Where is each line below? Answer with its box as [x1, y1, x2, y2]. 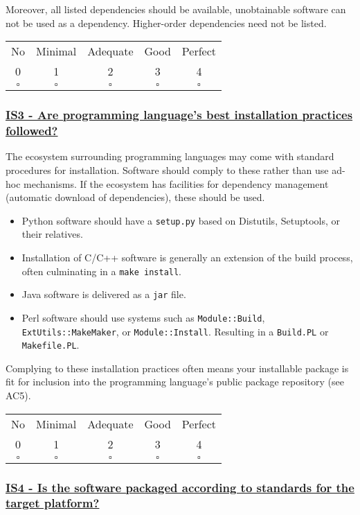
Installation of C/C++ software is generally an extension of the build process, [21, 250, 353, 264]
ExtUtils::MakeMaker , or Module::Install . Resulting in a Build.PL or [21, 324, 329, 338]
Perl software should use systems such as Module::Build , [21, 310, 265, 324]
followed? [6, 122, 58, 139]
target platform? [6, 494, 100, 512]
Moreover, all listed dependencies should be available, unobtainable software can [6, 2, 346, 16]
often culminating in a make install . [21, 263, 182, 278]
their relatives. [21, 227, 83, 241]
